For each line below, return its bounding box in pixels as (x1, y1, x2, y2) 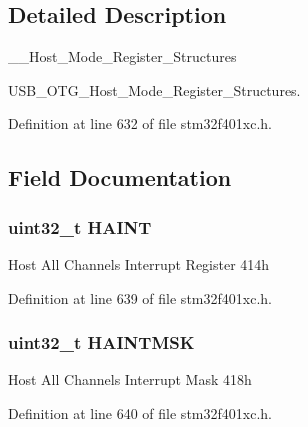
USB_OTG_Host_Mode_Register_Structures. (8, 79, 301, 100)
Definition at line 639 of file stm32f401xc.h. (8, 287, 272, 308)
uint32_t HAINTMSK (8, 330, 195, 355)
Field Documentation (8, 162, 232, 193)
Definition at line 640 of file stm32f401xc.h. (8, 402, 272, 423)
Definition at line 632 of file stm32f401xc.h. (8, 113, 272, 134)
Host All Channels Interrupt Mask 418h (8, 369, 252, 390)
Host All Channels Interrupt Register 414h (8, 253, 270, 274)
